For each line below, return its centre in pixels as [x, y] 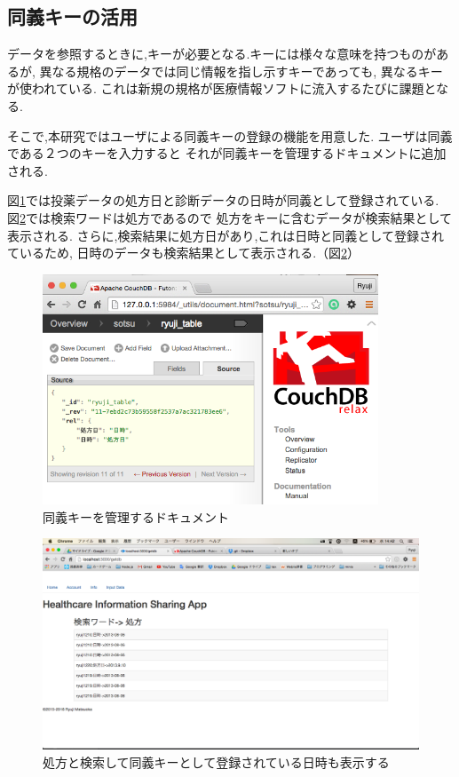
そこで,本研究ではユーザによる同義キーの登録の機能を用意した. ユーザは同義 [230, 135]
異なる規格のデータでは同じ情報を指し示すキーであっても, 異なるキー [241, 71]
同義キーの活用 [72, 16]
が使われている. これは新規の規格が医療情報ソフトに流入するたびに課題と [222, 88]
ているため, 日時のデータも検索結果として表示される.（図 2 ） [184, 253]
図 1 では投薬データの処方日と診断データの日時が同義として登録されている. [223, 200]
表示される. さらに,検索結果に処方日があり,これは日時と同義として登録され [226, 235]
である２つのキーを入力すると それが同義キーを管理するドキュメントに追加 [227, 153]
